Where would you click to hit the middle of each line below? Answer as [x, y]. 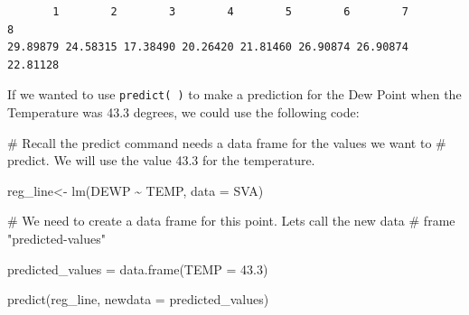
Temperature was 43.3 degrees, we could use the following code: [183, 112]
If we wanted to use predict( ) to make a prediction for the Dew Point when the [234, 94]
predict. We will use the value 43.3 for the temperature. [161, 160]
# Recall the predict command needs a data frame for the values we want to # [227, 142]
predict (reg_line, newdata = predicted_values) [138, 299]
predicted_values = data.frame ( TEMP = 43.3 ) [138, 269]
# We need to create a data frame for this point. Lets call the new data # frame [231, 221]
